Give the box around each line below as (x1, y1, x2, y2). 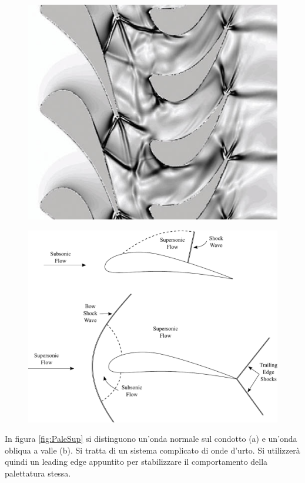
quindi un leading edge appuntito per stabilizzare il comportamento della (5, 455, 268, 468)
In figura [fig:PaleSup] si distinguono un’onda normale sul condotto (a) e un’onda (5, 432, 297, 445)
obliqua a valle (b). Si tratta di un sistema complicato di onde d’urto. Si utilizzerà (5, 444, 300, 456)
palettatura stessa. (5, 467, 71, 479)
